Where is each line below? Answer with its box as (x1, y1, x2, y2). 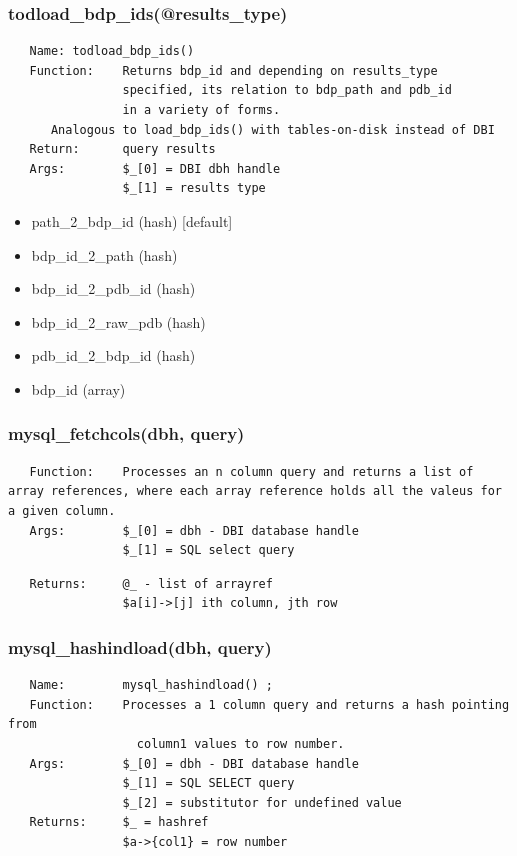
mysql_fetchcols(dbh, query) (8, 421, 245, 446)
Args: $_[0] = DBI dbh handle (29, 161, 281, 176)
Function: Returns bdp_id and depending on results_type (29, 63, 438, 78)
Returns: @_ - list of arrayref (29, 576, 273, 591)
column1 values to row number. (136, 736, 345, 751)
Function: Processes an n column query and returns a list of (29, 464, 474, 479)
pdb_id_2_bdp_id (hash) (31, 345, 196, 366)
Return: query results (29, 142, 216, 157)
